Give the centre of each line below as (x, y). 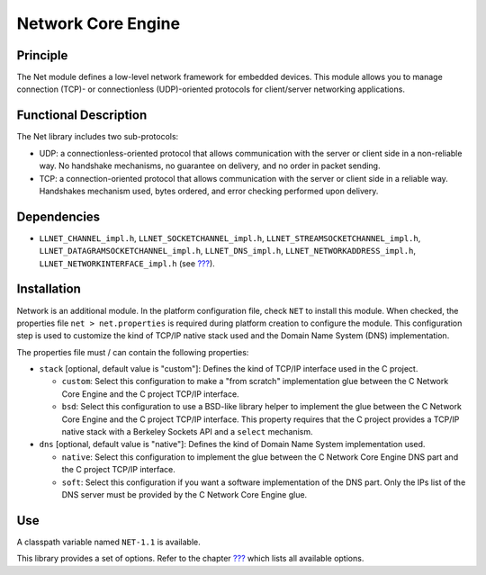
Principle (42, 55)
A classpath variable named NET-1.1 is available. (109, 542)
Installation (49, 289)
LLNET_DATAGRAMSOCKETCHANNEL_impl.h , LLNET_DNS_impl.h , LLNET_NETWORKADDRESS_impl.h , (228, 251)
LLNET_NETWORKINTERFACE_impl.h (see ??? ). (127, 263)
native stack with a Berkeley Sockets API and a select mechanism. (188, 432)
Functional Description (82, 116)
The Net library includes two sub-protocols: (98, 137)
